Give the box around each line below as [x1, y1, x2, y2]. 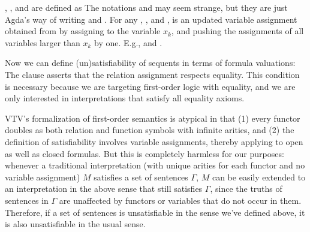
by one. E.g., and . [94, 36, 162, 49]
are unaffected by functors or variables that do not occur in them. [59, 194, 302, 206]
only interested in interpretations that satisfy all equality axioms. [5, 92, 245, 104]
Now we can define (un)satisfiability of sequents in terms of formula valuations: [5, 56, 296, 69]
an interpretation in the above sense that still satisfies [5, 182, 203, 195]
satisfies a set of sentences [94, 170, 188, 183]
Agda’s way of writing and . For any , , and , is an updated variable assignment [5, 13, 297, 25]
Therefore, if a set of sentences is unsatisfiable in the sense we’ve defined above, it [5, 206, 305, 218]
